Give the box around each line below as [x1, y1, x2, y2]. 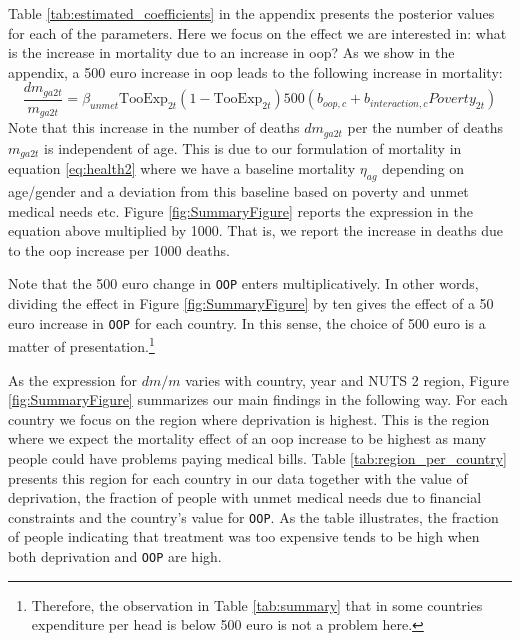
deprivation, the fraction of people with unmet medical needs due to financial [8, 487, 482, 508]
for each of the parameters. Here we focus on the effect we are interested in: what [8, 22, 507, 43]
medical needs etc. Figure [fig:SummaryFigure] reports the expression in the [8, 200, 473, 221]
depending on [382, 158, 465, 179]
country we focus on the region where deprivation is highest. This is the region [8, 408, 490, 429]
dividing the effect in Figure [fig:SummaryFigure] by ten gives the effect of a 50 [8, 293, 494, 314]
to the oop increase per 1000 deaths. [8, 239, 230, 260]
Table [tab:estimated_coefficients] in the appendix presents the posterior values [8, 3, 495, 23]
